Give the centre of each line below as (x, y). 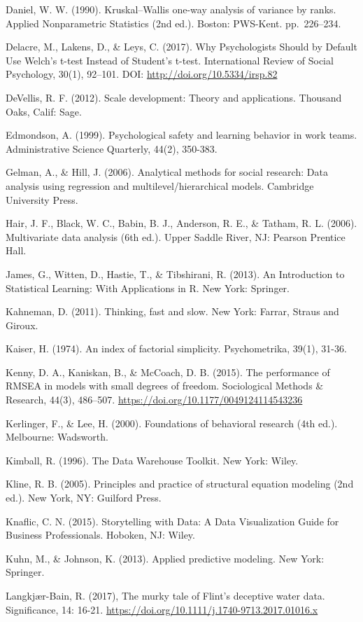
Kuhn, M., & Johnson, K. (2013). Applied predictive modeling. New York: (165, 558)
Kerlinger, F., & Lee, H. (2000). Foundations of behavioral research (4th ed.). (172, 423)
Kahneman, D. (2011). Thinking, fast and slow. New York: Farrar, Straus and (172, 311)
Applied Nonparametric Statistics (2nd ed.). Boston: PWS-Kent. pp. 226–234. (173, 23)
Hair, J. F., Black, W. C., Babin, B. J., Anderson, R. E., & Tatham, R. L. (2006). (181, 223)
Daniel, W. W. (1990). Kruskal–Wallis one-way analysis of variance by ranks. (171, 9)
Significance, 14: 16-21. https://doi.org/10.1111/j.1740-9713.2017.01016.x (162, 609)
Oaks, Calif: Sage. (44, 111)
